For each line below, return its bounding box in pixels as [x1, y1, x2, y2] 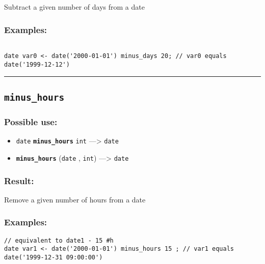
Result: [4, 174, 34, 187]
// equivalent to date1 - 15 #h [4, 237, 114, 244]
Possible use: [4, 115, 58, 128]
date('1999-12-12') [4, 61, 70, 69]
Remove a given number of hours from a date [4, 194, 146, 204]
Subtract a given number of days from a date [4, 2, 145, 12]
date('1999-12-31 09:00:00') [4, 254, 103, 261]
